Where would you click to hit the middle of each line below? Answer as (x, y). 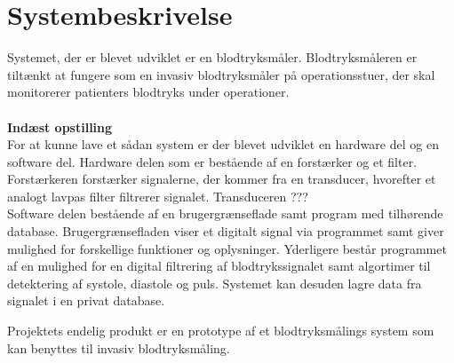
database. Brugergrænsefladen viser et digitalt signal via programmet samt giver (226, 231)
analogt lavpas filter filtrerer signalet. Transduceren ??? (158, 196)
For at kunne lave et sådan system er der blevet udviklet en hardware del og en (223, 144)
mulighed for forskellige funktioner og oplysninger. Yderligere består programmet (227, 248)
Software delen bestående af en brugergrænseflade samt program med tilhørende (225, 213)
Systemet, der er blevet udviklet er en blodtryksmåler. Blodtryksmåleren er (212, 57)
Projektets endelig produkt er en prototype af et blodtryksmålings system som (221, 331)
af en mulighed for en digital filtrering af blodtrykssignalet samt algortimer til (219, 266)
